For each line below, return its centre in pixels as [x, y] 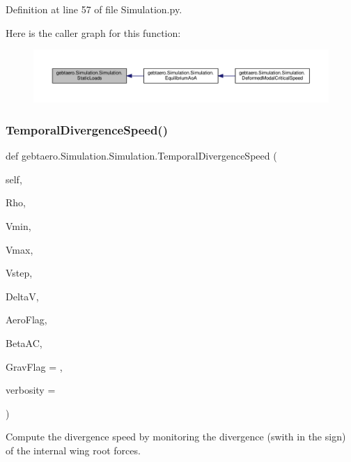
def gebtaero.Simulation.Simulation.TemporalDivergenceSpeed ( [141, 156]
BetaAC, [24, 342]
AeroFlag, [26, 319]
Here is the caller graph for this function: [93, 32]
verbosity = [31, 390]
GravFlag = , [34, 366]
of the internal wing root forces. [73, 450]
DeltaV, [22, 296]
